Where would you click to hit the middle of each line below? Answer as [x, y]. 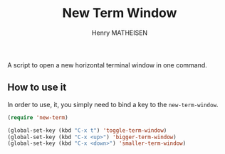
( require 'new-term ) [38, 117]
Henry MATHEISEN [120, 33]
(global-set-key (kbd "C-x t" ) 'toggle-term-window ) [87, 130]
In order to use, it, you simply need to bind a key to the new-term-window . [113, 104]
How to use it [37, 88]
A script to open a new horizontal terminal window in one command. [108, 65]
